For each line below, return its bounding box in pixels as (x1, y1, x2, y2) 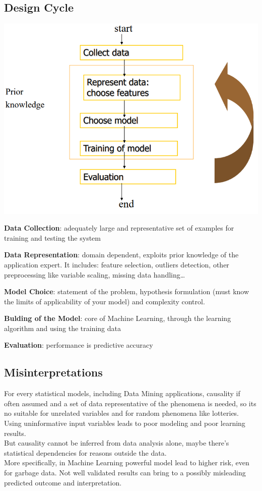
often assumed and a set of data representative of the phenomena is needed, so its (4, 398, 256, 408)
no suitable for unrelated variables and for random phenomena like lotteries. (4, 408, 239, 418)
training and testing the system (4, 232, 101, 243)
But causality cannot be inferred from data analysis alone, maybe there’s (4, 438, 229, 448)
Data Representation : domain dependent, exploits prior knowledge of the (4, 249, 239, 260)
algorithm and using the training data (4, 322, 121, 333)
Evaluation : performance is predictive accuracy (4, 340, 153, 350)
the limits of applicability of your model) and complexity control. (4, 296, 205, 306)
